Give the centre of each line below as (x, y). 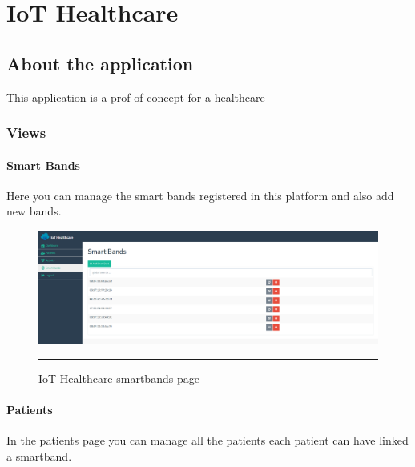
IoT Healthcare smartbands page (119, 378)
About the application (100, 63)
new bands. (34, 211)
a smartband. (39, 455)
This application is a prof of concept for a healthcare (136, 97)
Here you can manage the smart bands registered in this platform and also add (200, 195)
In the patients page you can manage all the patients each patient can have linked (207, 440)
